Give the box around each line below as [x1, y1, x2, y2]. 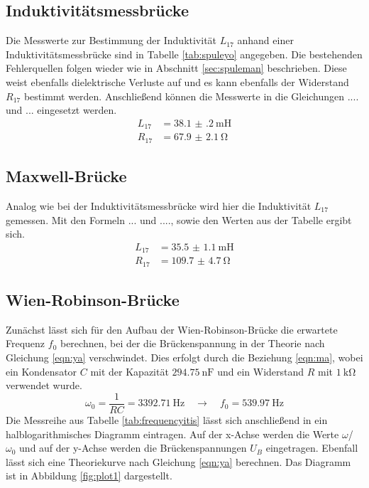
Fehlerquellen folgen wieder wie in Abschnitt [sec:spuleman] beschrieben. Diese [6, 60, 347, 75]
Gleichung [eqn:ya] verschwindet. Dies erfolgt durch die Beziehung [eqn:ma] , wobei [6, 350, 363, 365]
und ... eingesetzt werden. [6, 102, 117, 117]
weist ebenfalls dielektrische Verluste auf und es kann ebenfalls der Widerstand [6, 74, 349, 89]
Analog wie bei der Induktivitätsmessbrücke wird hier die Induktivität [6, 198, 312, 213]
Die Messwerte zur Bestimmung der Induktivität [6, 33, 217, 48]
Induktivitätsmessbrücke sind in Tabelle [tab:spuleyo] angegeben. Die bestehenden [6, 46, 363, 61]
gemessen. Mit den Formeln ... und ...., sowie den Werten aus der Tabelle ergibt [6, 212, 352, 227]
